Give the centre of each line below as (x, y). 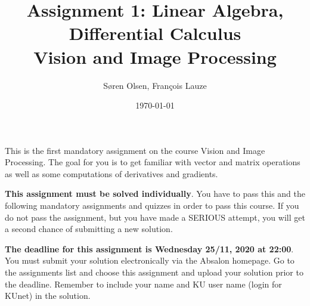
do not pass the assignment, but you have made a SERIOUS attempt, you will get (155, 217)
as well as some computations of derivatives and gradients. (111, 173)
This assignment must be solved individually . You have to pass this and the (155, 194)
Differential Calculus (155, 33)
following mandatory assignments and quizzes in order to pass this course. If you (152, 205)
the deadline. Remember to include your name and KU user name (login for (143, 284)
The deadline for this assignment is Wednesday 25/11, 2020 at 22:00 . (149, 248)
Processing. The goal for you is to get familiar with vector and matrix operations (153, 162)
